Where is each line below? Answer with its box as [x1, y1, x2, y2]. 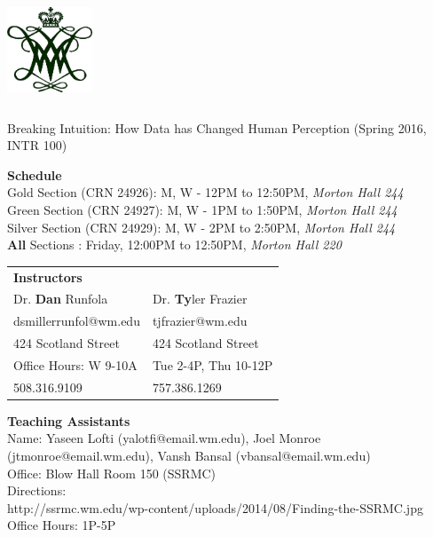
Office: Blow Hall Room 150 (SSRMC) [7, 463, 216, 482]
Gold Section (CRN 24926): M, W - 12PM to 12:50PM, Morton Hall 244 [7, 183, 404, 201]
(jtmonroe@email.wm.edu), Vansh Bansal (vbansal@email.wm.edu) [7, 446, 371, 464]
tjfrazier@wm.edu [152, 312, 248, 330]
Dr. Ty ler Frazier [152, 289, 248, 308]
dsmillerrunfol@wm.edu [13, 312, 140, 330]
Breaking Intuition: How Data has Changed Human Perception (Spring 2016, [7, 118, 427, 137]
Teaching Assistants [7, 411, 130, 430]
